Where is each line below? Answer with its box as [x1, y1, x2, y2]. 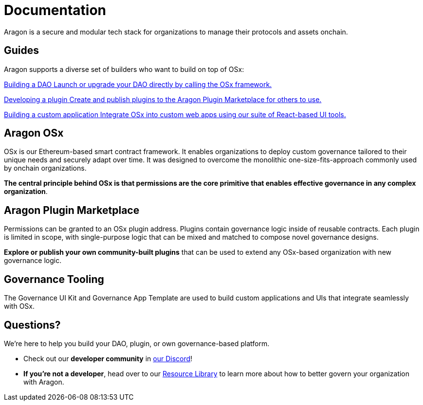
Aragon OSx [4, 127, 64, 140]
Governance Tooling [4, 273, 104, 285]
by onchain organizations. [4, 164, 87, 173]
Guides [4, 44, 39, 57]
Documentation [4, 2, 107, 18]
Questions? [4, 318, 61, 331]
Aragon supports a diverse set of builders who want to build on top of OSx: [4, 65, 244, 73]
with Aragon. [23, 377, 64, 386]
